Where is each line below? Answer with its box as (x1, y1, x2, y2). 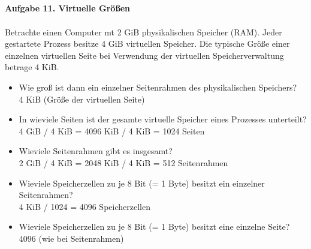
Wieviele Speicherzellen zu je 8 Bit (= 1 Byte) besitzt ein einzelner (19, 176, 265, 189)
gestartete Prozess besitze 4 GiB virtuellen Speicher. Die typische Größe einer (5, 37, 290, 50)
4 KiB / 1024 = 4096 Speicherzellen (19, 200, 150, 212)
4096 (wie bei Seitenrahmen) (19, 232, 124, 244)
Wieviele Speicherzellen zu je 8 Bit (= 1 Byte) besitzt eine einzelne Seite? (19, 220, 290, 233)
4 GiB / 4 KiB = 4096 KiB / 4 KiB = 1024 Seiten (19, 124, 205, 137)
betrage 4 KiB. (5, 61, 59, 73)
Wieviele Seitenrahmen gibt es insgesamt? (19, 145, 173, 157)
